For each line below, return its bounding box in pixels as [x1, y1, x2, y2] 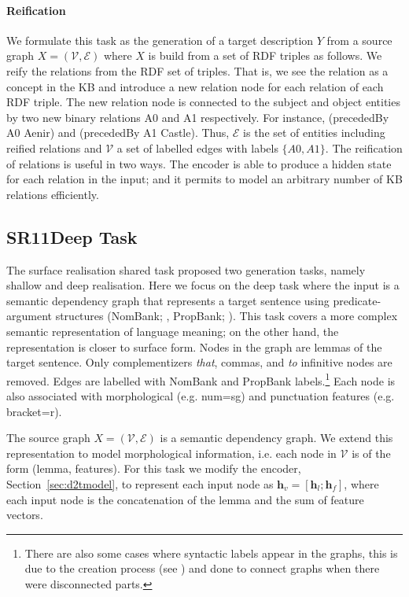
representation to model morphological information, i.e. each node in [6, 444, 337, 461]
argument [6, 308, 52, 324]
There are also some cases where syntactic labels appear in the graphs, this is [24, 544, 398, 561]
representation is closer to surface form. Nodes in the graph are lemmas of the [6, 338, 382, 355]
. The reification [325, 139, 403, 156]
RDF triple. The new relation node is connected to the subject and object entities [6, 94, 400, 110]
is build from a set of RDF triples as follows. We [148, 47, 382, 64]
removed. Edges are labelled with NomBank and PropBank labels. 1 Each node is [6, 370, 396, 389]
